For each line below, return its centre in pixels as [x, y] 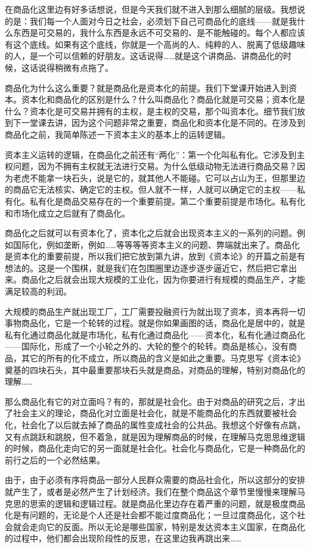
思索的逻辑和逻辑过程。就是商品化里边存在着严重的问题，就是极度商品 [167, 503]
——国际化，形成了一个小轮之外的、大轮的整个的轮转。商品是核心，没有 [147, 346]
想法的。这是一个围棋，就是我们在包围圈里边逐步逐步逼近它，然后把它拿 [147, 267]
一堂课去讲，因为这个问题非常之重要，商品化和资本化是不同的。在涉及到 [163, 123]
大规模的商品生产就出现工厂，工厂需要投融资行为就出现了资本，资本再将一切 [155, 311]
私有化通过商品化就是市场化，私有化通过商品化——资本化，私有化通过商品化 [155, 334]
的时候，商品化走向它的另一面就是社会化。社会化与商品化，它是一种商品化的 [155, 448]
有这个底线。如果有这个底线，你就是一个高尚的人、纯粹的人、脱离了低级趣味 [155, 44]
